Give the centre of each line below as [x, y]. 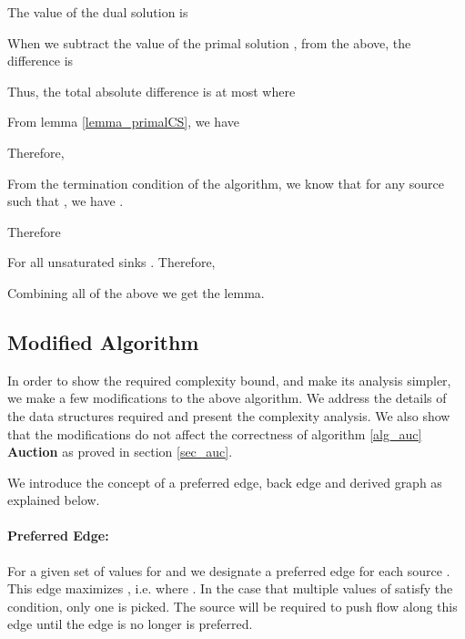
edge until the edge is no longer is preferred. [130, 624]
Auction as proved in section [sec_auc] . [120, 452]
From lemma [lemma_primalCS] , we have [123, 122]
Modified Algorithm [103, 341]
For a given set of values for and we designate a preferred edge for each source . [229, 570]
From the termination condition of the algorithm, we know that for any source [226, 183]
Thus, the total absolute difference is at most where [152, 91]
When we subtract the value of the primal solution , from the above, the [209, 42]
